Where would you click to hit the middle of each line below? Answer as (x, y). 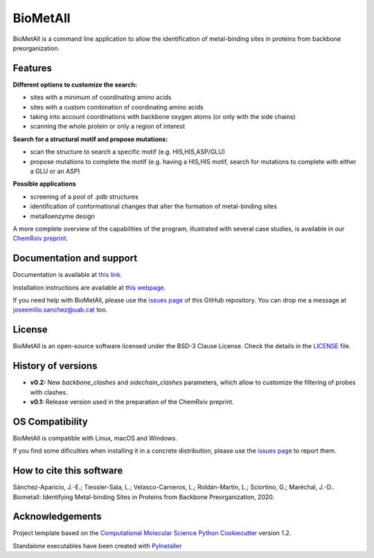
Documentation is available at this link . (68, 275)
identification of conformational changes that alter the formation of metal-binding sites (153, 206)
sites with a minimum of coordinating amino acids (101, 98)
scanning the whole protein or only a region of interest (107, 126)
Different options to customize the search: (75, 84)
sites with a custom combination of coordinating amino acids (117, 107)
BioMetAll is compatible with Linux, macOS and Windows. (95, 438)
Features (32, 68)
